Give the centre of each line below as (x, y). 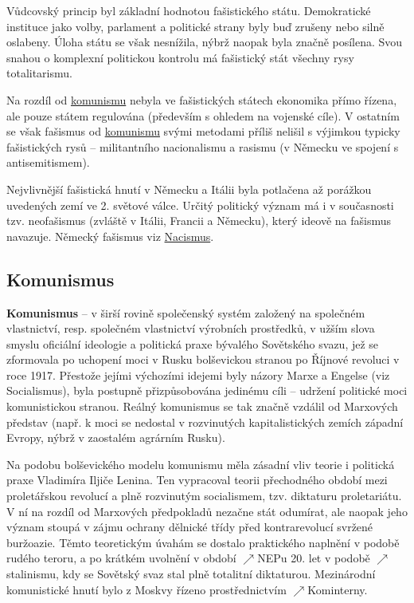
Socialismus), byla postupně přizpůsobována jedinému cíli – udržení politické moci (207, 390)
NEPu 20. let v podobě (314, 558)
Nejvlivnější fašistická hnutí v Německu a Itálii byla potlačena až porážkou (189, 189)
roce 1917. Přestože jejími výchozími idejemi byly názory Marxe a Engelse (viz (198, 374)
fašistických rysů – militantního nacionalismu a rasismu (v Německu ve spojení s (203, 146)
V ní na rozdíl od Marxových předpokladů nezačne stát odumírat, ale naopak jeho (207, 511)
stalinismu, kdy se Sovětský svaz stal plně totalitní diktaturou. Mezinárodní (191, 574)
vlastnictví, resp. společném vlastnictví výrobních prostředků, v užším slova (191, 328)
